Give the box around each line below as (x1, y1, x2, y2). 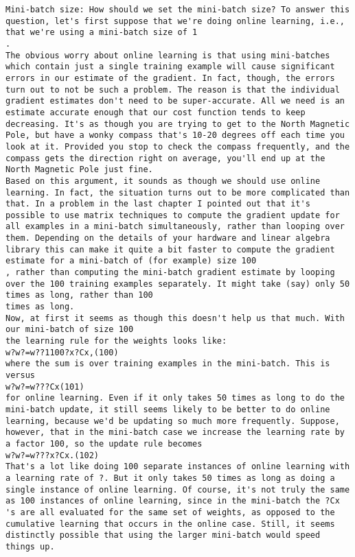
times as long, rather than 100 (5, 290, 153, 300)
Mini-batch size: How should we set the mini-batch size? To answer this (5, 5, 350, 14)
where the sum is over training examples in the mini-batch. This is (5, 359, 330, 369)
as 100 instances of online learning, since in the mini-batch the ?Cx (5, 496, 340, 506)
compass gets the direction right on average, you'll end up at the (5, 153, 325, 163)
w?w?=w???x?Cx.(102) (5, 450, 100, 460)
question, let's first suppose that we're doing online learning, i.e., (5, 16, 345, 26)
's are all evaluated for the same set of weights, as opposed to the (5, 507, 335, 517)
